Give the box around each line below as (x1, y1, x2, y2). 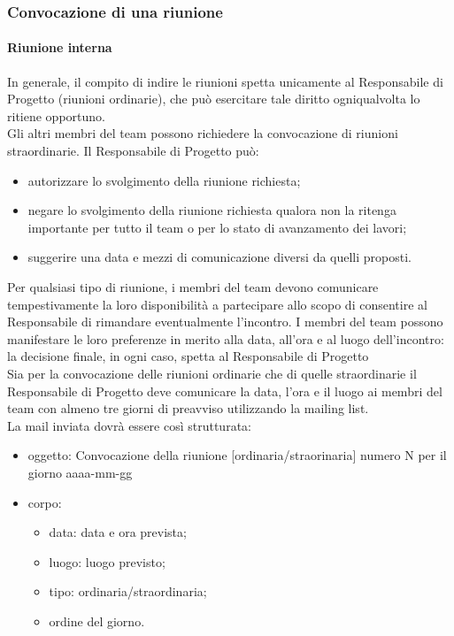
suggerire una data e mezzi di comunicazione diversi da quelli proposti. (27, 248, 412, 266)
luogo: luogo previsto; (49, 552, 165, 571)
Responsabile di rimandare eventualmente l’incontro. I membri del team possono (7, 312, 443, 331)
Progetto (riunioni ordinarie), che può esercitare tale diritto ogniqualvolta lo (7, 89, 420, 108)
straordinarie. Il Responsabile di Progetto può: (7, 142, 259, 160)
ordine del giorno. (49, 611, 145, 630)
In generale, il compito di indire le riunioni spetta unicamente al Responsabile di (7, 72, 443, 90)
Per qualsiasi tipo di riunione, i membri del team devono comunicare (7, 277, 379, 295)
